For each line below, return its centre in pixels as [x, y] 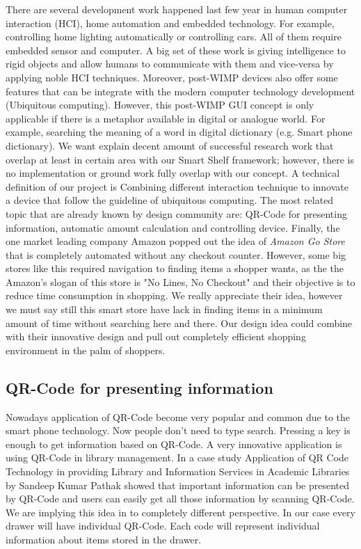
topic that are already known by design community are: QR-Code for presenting [176, 213]
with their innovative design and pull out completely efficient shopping [156, 336]
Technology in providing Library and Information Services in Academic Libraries [178, 471]
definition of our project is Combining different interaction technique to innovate [177, 186]
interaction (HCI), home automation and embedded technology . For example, [170, 23]
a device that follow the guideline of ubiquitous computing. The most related [170, 200]
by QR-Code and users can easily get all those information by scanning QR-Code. [180, 499]
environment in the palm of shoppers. [86, 350]
